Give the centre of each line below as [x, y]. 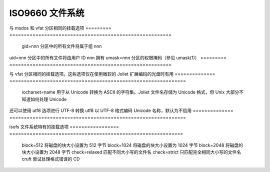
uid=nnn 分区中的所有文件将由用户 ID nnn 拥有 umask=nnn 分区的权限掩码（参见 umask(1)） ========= [118, 57]
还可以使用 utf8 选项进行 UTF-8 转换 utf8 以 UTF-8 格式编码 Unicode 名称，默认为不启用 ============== [121, 110]
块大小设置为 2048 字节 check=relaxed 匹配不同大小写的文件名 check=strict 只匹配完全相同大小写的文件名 [131, 152]
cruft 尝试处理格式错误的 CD [51, 159]
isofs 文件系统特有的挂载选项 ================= [64, 126]
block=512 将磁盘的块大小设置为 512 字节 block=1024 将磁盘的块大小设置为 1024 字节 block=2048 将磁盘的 [132, 145]
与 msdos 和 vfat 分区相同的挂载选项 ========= [60, 28]
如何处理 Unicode [48, 99]
